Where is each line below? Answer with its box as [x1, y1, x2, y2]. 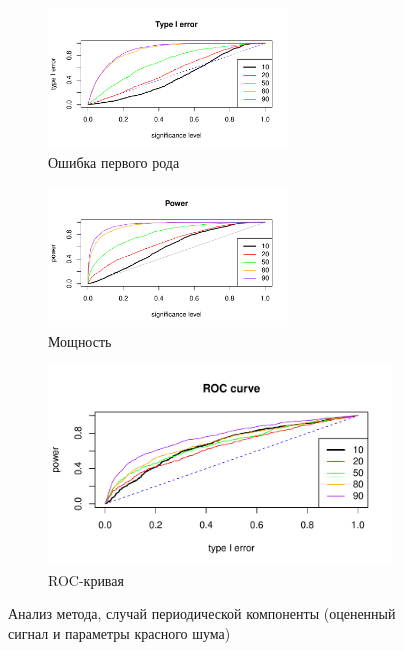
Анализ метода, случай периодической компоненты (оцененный [8, 603, 396, 624]
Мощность [48, 330, 112, 351]
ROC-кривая [48, 569, 124, 590]
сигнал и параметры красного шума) [8, 622, 231, 643]
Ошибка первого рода [48, 152, 180, 173]
